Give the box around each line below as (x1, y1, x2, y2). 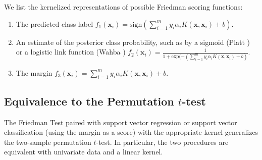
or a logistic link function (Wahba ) (16, 46, 126, 57)
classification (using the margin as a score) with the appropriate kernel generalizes (4, 127, 258, 137)
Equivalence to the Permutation (4, 93, 174, 109)
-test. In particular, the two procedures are (96, 136, 229, 147)
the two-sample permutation (4, 136, 91, 147)
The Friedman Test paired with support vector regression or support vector (4, 117, 237, 127)
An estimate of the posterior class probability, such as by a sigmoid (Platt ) (16, 36, 250, 47)
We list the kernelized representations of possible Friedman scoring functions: (4, 2, 243, 12)
